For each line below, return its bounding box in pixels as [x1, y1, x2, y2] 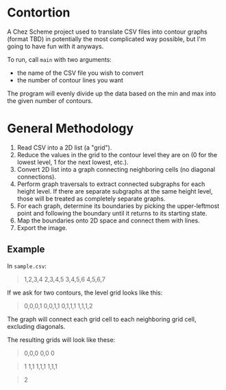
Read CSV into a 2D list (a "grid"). [16, 143, 112, 152]
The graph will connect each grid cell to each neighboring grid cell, [7, 314, 197, 323]
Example [7, 244, 45, 255]
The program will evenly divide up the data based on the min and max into [7, 89, 216, 97]
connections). [16, 172, 57, 181]
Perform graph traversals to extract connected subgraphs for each [16, 180, 205, 188]
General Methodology [7, 121, 134, 137]
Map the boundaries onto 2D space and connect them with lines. [16, 216, 200, 225]
